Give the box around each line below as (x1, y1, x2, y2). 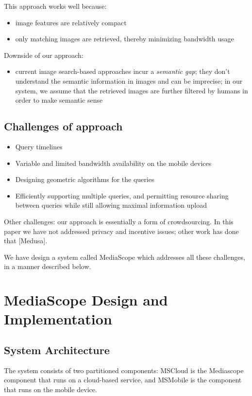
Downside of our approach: (4, 50, 84, 60)
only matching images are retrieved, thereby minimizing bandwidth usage (15, 34, 234, 44)
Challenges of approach (4, 119, 123, 134)
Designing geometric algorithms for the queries (15, 174, 154, 184)
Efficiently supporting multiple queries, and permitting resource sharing (15, 190, 229, 200)
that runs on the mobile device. (4, 384, 97, 394)
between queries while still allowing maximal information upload (15, 200, 207, 210)
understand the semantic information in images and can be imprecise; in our (15, 75, 243, 86)
